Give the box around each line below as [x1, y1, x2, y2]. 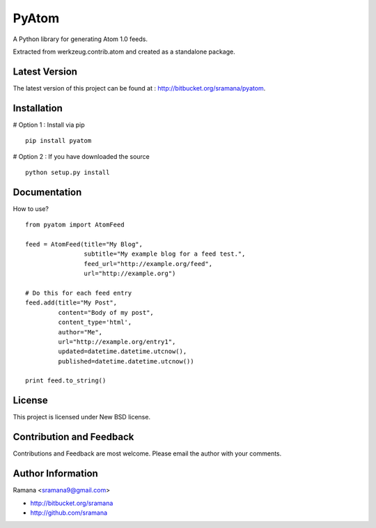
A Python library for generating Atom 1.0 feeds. [13, 35, 148, 43]
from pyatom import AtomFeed [25, 221, 125, 229]
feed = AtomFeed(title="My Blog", [25, 240, 143, 248]
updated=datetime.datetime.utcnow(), [58, 348, 187, 355]
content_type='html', [58, 318, 132, 327]
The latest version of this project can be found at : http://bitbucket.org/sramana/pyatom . [13, 84, 266, 92]
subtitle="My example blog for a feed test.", [84, 250, 246, 258]
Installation [13, 102, 63, 114]
